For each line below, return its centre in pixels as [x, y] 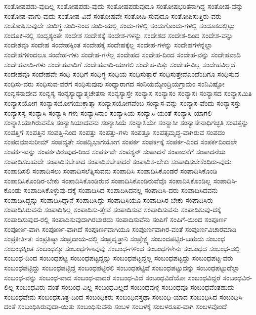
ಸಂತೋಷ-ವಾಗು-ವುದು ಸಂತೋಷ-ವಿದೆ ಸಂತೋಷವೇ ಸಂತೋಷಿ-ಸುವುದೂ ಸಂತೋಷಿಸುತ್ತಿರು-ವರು [113, 16]
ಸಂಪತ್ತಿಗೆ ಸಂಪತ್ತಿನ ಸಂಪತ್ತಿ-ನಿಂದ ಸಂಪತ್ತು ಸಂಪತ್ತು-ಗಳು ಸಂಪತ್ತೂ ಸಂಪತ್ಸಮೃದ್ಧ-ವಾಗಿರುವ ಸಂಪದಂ [115, 132]
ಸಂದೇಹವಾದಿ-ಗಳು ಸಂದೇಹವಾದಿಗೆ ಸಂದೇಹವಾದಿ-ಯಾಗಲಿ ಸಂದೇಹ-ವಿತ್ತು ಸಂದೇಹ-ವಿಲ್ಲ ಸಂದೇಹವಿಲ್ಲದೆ [120, 64]
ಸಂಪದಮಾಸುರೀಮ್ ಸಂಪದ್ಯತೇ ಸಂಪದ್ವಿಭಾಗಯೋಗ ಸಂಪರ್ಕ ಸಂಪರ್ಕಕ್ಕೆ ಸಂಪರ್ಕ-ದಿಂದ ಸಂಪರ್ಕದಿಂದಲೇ [121, 142]
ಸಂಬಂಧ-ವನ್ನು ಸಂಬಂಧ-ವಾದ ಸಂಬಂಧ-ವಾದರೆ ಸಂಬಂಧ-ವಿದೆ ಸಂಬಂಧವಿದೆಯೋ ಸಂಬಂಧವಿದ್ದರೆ [112, 277]
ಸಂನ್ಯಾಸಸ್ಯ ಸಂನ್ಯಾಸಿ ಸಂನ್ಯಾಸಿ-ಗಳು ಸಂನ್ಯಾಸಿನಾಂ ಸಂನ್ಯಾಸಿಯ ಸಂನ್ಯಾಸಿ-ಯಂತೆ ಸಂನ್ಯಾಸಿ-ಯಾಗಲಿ [108, 112]
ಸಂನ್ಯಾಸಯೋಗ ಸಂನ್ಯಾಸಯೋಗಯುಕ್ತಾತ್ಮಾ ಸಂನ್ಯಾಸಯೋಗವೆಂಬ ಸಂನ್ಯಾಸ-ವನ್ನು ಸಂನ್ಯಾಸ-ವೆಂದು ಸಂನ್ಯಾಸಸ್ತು [123, 103]
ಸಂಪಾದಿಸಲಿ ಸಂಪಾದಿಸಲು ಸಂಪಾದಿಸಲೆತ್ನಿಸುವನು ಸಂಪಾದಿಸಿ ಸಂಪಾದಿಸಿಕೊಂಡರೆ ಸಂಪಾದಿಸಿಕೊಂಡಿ [111, 171]
